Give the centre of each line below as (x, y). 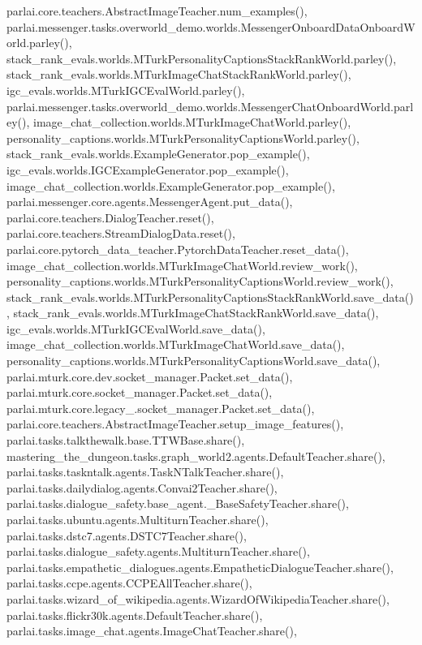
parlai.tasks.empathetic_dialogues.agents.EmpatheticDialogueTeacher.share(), (200, 567)
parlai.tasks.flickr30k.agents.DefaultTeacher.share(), (135, 615)
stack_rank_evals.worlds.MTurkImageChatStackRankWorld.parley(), (179, 74)
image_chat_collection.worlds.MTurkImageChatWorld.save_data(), (176, 344)
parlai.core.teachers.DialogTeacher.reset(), (110, 217)
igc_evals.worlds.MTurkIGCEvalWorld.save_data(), (136, 328)
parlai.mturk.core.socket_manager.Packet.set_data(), (140, 392)
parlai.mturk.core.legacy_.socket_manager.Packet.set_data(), (161, 408)
